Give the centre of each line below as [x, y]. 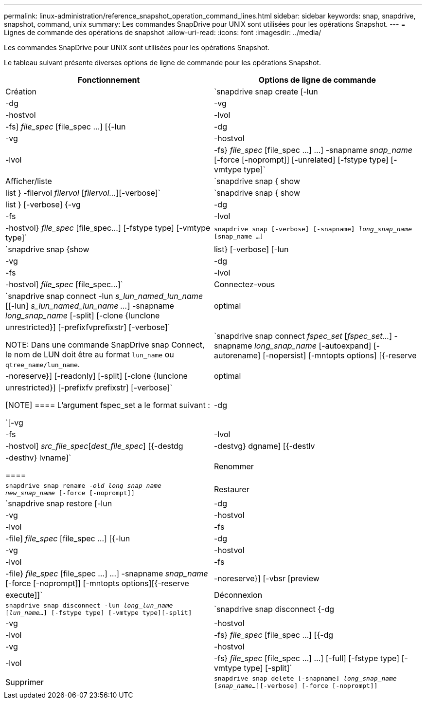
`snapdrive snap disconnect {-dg [274, 609]
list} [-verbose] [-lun [251, 249]
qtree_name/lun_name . [43, 364]
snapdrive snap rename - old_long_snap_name [83, 486]
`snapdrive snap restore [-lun [59, 503]
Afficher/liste [29, 181]
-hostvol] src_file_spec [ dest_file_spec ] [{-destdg [94, 446]
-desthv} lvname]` [38, 458]
